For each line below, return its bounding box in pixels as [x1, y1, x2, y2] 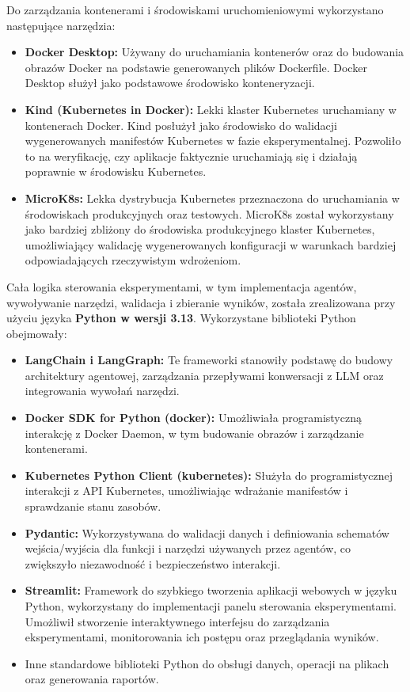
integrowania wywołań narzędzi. [25, 382, 180, 399]
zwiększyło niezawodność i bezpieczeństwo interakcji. [25, 555, 281, 572]
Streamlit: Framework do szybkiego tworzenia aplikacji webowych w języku [25, 582, 397, 599]
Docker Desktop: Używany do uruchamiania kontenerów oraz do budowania [25, 44, 404, 60]
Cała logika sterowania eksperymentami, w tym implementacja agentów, [6, 278, 357, 295]
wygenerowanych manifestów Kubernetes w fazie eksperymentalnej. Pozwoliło [25, 132, 401, 149]
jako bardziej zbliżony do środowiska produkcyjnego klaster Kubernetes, [25, 221, 375, 238]
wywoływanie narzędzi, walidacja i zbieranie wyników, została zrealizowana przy [6, 294, 396, 310]
